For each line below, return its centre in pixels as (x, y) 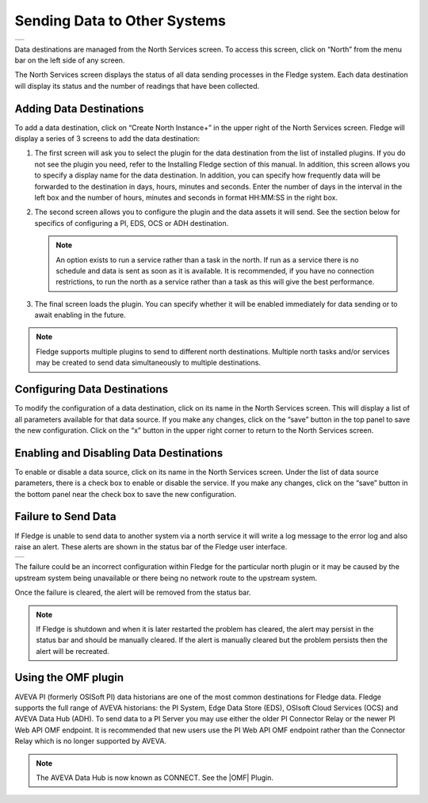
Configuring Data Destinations (92, 390)
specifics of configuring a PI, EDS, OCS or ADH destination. (132, 223)
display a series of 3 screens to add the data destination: (107, 139)
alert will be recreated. (73, 651)
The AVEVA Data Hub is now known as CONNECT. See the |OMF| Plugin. (155, 778)
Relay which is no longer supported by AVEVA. (90, 741)
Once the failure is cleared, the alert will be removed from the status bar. (133, 593)
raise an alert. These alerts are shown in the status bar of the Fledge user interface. (151, 546)
